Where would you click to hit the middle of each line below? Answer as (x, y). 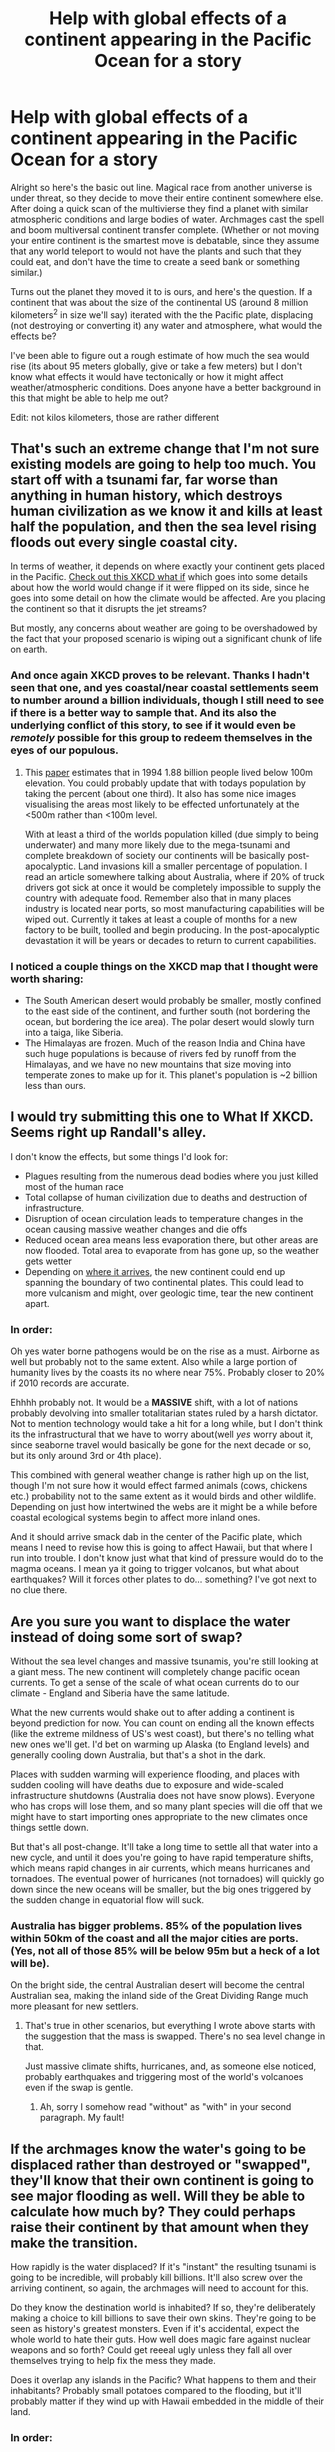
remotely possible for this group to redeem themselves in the (161, 738)
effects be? (33, 336)
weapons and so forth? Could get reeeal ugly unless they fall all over (151, 2350)
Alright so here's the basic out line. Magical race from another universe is (161, 187)
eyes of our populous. (65, 750)
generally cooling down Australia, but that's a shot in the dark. (138, 1754)
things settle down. (50, 1827)
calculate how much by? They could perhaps (153, 2211)
